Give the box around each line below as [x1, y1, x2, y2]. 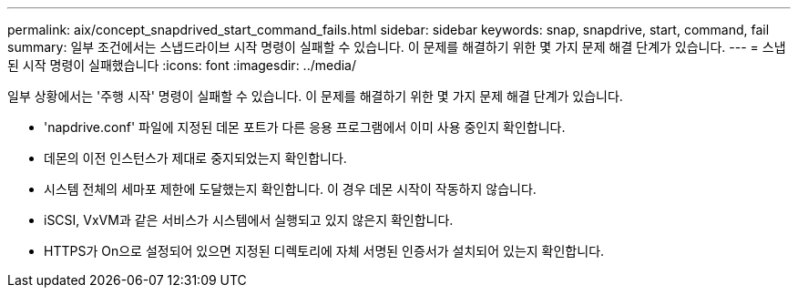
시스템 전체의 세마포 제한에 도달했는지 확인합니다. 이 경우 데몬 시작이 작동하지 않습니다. [44, 181, 537, 197]
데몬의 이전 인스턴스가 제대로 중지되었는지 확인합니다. [44, 150, 347, 166]
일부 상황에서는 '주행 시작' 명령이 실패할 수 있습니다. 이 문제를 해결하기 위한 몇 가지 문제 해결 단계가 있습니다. [7, 88, 623, 104]
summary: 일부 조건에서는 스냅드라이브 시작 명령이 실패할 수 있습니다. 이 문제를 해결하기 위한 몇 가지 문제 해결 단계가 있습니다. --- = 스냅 [7, 39, 786, 55]
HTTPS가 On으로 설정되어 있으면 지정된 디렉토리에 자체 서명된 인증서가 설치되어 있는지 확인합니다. [44, 243, 605, 259]
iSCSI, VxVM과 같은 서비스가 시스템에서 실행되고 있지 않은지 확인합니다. [44, 212, 454, 228]
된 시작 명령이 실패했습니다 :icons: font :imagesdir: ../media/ [7, 57, 357, 73]
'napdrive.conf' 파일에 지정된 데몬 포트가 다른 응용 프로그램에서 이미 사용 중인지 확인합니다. [44, 119, 566, 135]
